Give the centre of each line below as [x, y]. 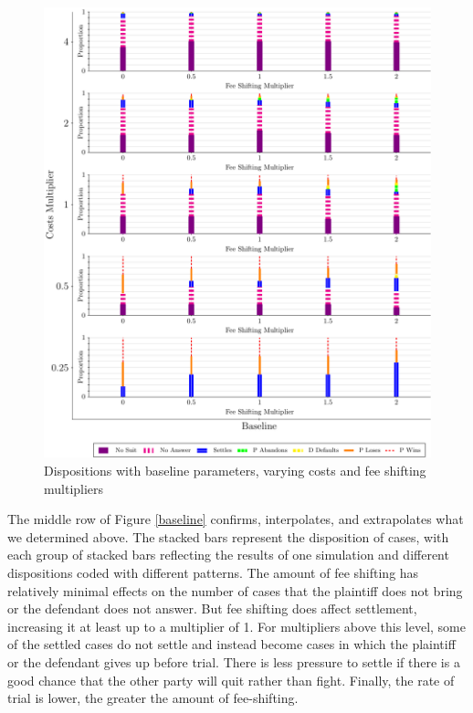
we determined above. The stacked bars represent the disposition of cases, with [228, 536]
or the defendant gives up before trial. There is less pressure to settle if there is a [234, 661]
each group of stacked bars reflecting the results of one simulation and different [228, 555]
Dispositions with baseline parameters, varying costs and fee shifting [235, 470]
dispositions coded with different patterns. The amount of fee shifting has [213, 572]
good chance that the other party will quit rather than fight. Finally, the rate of [231, 680]
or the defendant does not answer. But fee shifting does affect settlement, [212, 608]
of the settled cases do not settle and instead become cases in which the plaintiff [231, 644]
